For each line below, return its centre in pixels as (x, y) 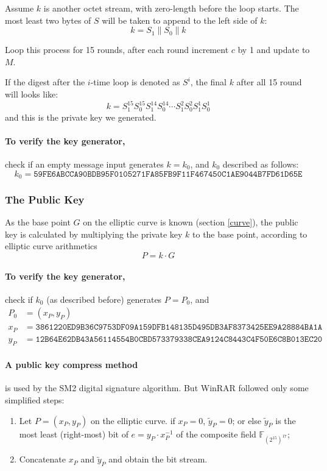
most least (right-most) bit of (74, 434)
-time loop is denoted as (135, 82)
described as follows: (261, 164)
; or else (247, 420)
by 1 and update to (274, 50)
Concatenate (43, 459)
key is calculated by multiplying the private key (94, 234)
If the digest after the (45, 82)
